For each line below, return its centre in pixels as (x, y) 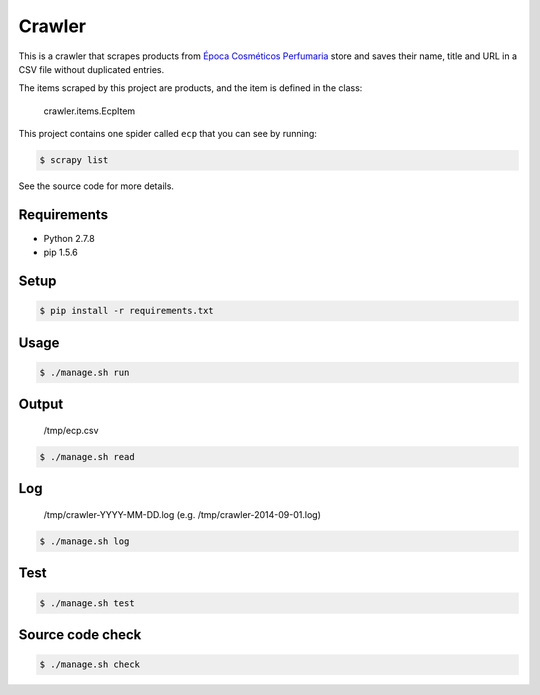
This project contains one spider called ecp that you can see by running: (167, 134)
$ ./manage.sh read (87, 456)
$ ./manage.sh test (87, 603)
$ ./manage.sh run (84, 372)
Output (41, 404)
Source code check (80, 634)
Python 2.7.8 (69, 238)
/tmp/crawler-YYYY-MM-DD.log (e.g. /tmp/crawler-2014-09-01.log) (182, 514)
